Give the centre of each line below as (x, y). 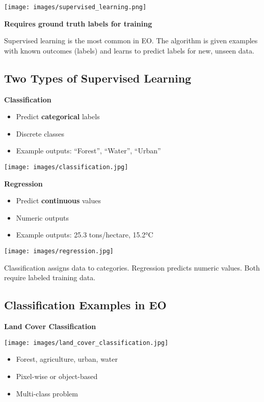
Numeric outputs (42, 217)
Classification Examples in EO (85, 305)
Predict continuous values (58, 200)
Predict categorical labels (58, 116)
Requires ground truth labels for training (78, 23)
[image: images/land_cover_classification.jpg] (86, 343)
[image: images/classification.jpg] (66, 167)
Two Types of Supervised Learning (98, 78)
